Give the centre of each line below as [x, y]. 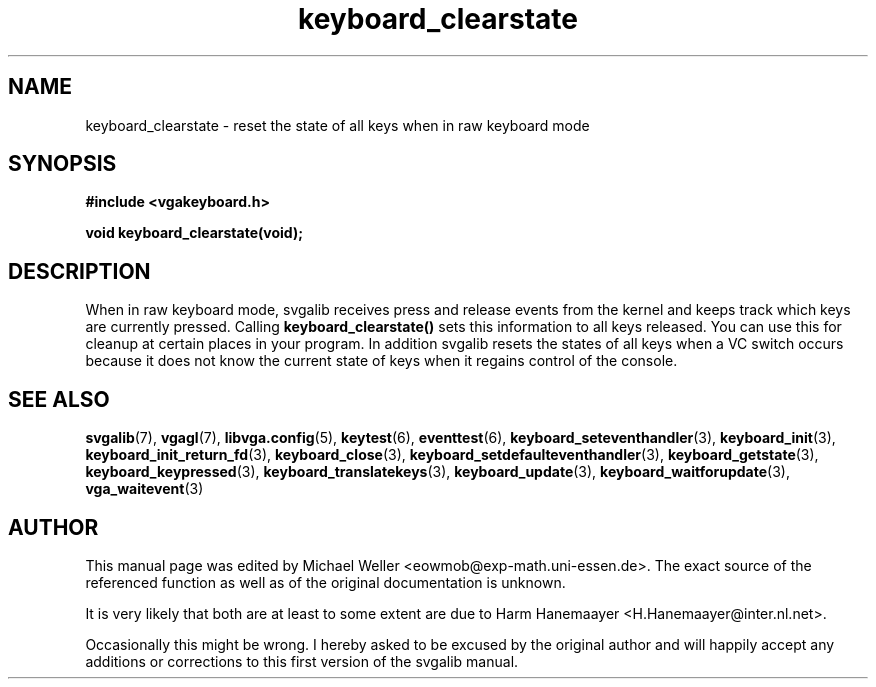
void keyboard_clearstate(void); [194, 233]
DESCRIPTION [79, 271]
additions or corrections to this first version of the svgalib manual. [302, 661]
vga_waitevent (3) [144, 489]
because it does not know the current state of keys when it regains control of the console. [381, 361]
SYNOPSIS [62, 164]
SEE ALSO [59, 399]
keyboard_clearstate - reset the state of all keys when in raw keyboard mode [337, 125]
